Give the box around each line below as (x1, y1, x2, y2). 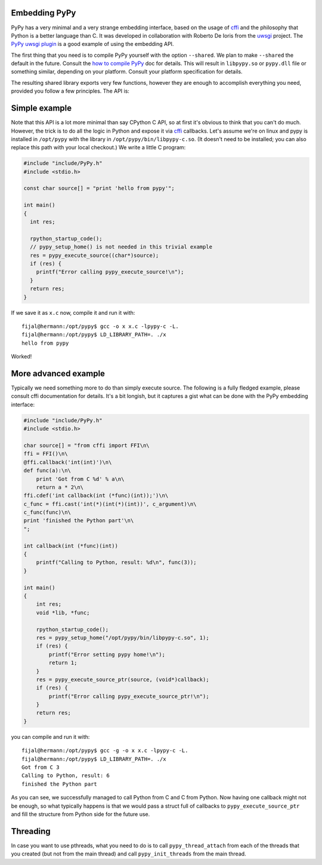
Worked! (11, 353, 32, 360)
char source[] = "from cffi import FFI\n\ (23, 442, 150, 449)
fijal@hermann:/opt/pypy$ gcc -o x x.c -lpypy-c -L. (21, 323, 179, 330)
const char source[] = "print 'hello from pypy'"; (23, 185, 175, 192)
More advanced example (11, 368, 106, 379)
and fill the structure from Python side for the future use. (11, 810, 150, 818)
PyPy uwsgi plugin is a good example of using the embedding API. (11, 41, 174, 48)
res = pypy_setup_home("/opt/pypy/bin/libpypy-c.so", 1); (36, 634, 209, 641)
